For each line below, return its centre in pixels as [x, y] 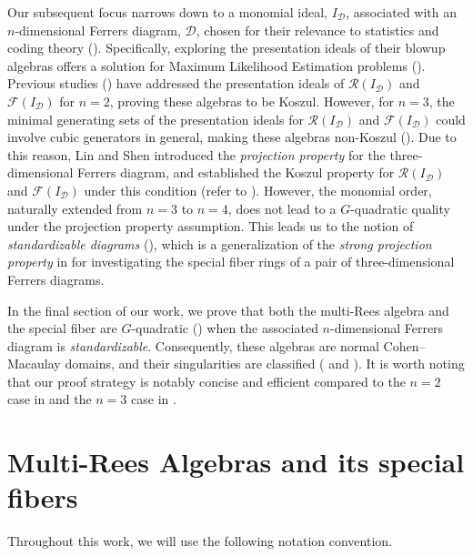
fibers [43, 497]
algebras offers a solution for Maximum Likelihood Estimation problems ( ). [216, 65]
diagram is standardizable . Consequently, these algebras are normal [193, 345]
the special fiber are [62, 328]
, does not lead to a [282, 208]
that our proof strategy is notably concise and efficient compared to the [206, 381]
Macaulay [34, 364]
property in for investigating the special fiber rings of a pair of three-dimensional [231, 262]
